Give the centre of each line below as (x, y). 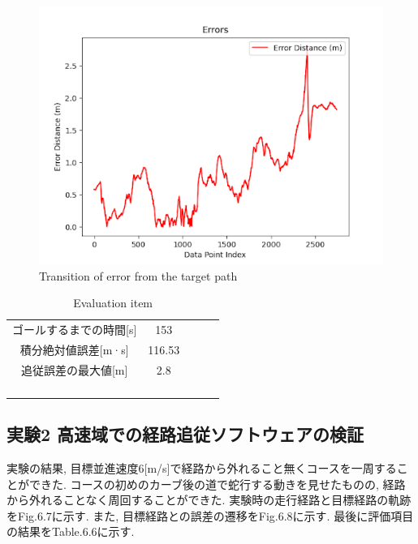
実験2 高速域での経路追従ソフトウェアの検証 (185, 434)
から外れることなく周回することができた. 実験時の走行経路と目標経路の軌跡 (209, 500)
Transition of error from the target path (138, 275)
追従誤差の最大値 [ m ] (74, 369)
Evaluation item (113, 303)
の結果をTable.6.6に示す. (71, 531)
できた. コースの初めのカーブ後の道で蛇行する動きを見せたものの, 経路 (217, 484)
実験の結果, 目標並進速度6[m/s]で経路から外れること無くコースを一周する (202, 468)
